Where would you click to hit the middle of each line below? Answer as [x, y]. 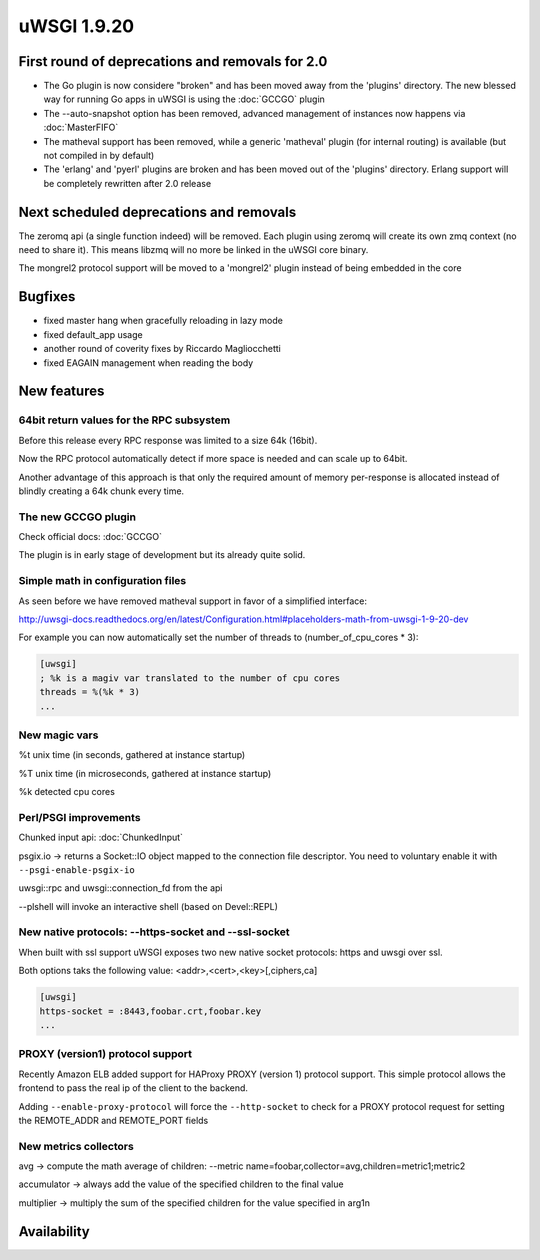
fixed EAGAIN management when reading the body [148, 362]
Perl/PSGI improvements [79, 817]
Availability [54, 1231]
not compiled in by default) [99, 156]
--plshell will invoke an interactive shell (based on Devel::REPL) [148, 906]
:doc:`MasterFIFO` [81, 127]
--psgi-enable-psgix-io [76, 869]
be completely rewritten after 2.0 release [127, 183]
